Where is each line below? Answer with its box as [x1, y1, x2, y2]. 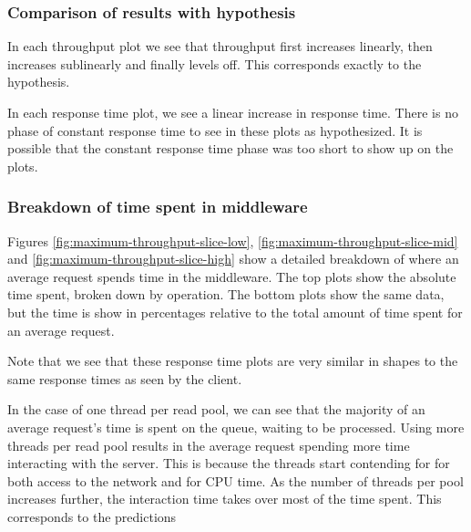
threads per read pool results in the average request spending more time [7, 435, 410, 454]
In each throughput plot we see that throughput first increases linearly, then [7, 37, 433, 56]
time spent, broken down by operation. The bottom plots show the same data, [7, 285, 445, 304]
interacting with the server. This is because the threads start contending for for [7, 454, 450, 473]
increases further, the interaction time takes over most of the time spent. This [7, 489, 442, 508]
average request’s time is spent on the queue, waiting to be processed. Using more [7, 417, 465, 436]
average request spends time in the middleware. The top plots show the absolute [7, 266, 456, 286]
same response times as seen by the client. [7, 369, 242, 388]
